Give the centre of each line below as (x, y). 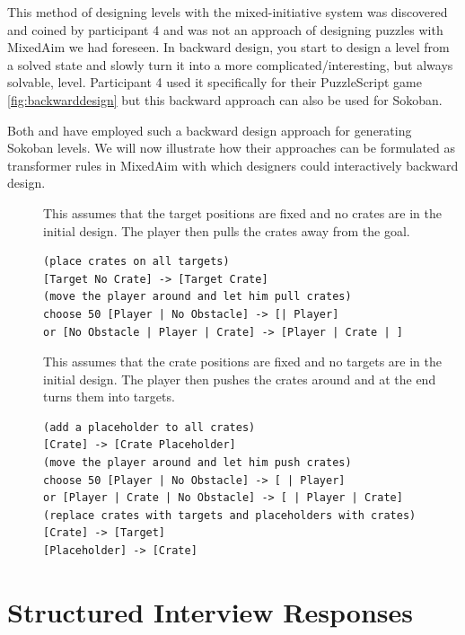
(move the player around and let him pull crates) (197, 297)
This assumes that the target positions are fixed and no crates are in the (242, 212)
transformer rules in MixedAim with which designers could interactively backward (233, 165)
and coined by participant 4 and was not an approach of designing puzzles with (225, 29)
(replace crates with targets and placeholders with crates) (230, 515)
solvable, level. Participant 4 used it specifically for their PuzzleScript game (215, 82)
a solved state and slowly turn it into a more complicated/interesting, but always (230, 64)
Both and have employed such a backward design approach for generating (210, 130)
